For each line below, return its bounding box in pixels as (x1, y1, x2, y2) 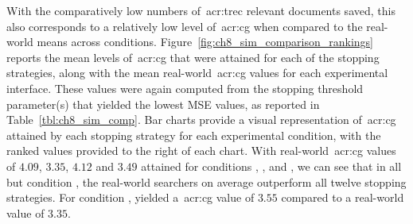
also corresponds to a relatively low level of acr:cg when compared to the (6, 17, 363, 34)
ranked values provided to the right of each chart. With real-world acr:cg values (6, 142, 396, 159)
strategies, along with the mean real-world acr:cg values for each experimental (6, 64, 388, 81)
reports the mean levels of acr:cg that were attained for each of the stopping (6, 48, 380, 65)
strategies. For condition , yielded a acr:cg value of (6, 189, 255, 206)
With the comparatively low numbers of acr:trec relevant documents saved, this (6, 2, 395, 18)
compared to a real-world (281, 189, 404, 206)
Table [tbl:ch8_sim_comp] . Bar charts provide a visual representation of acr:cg (6, 111, 396, 128)
